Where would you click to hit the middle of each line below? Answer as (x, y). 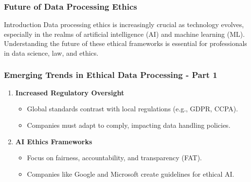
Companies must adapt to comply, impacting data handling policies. (129, 125)
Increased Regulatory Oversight (70, 92)
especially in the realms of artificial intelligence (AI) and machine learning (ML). (125, 34)
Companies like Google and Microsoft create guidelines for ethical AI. (131, 174)
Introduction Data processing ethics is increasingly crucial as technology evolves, (124, 24)
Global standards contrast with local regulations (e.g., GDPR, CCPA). (133, 109)
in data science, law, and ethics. (51, 53)
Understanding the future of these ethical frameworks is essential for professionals (125, 43)
